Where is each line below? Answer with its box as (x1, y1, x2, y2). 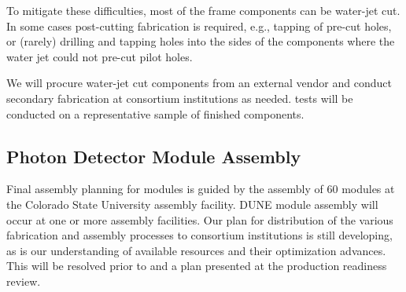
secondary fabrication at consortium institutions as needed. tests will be (6, 89, 353, 106)
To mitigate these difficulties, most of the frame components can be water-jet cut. (6, 2, 400, 18)
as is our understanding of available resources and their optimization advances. (6, 242, 386, 258)
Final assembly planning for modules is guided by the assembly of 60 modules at (6, 181, 395, 197)
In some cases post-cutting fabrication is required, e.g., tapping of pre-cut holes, (6, 17, 392, 34)
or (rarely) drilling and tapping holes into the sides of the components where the (6, 33, 395, 49)
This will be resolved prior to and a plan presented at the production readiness (6, 257, 387, 274)
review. (6, 272, 41, 289)
